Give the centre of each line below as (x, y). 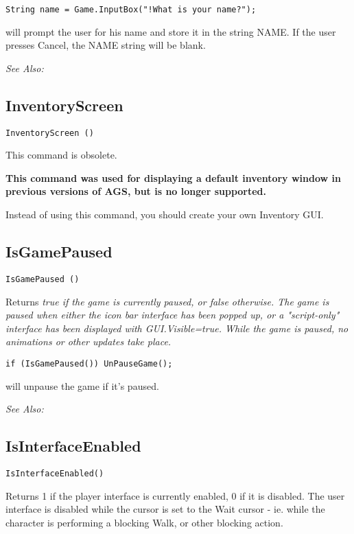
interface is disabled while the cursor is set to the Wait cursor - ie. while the (165, 509)
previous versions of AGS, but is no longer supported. (136, 191)
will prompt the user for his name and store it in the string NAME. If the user (171, 31)
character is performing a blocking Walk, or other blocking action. (144, 522)
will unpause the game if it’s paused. (82, 385)
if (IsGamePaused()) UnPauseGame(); (89, 363)
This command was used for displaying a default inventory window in (173, 177)
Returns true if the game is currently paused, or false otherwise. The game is (167, 301)
